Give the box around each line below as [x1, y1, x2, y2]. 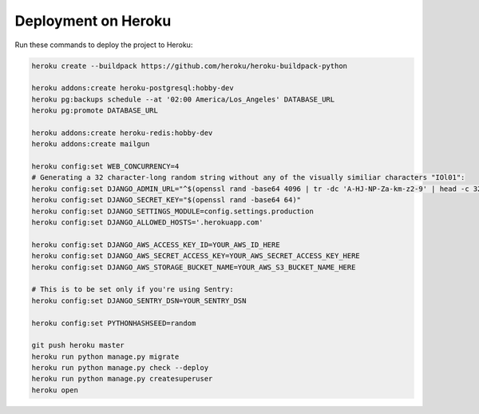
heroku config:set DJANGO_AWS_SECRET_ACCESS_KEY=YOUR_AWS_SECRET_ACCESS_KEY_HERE [31, 252, 361, 261]
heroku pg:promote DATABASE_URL [31, 106, 159, 115]
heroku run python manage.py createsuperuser [31, 374, 213, 384]
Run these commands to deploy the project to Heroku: [14, 40, 193, 50]
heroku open [31, 385, 79, 395]
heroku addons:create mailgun [31, 140, 150, 149]
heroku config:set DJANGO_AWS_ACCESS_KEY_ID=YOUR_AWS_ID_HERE [31, 240, 280, 249]
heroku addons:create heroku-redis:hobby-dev [31, 128, 213, 137]
